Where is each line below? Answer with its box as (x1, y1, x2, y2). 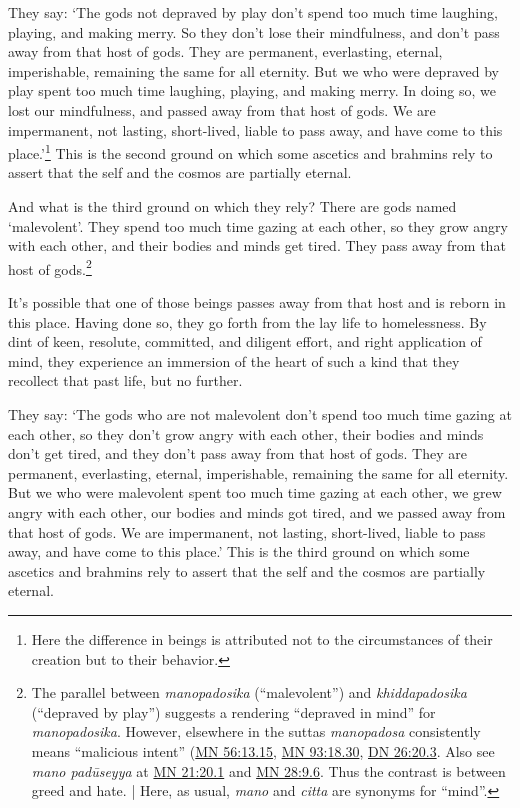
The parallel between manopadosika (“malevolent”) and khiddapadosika (31, 682, 467, 703)
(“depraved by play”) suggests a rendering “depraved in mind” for (31, 701, 436, 722)
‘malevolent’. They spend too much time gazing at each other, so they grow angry (8, 215, 508, 236)
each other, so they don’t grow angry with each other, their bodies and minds (8, 423, 484, 444)
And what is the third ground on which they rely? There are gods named (8, 196, 457, 216)
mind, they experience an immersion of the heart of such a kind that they (8, 350, 460, 371)
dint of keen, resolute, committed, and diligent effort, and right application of (8, 331, 482, 352)
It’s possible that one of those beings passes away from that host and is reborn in (8, 292, 506, 313)
